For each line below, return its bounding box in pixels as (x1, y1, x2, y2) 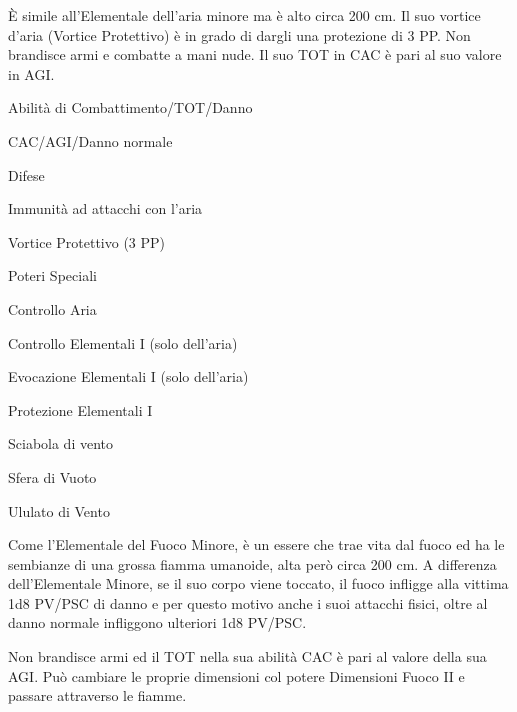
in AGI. (8, 63, 55, 84)
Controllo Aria (8, 298, 97, 319)
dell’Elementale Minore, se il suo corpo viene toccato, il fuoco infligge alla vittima (8, 573, 509, 594)
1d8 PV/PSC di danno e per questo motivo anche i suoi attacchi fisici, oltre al (8, 592, 488, 613)
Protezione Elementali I (8, 399, 153, 420)
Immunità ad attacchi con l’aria (8, 198, 203, 219)
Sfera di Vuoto (8, 466, 97, 487)
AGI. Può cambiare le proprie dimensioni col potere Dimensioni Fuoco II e (8, 665, 465, 686)
